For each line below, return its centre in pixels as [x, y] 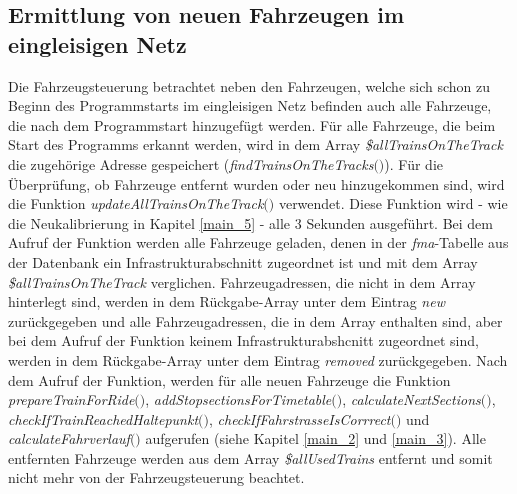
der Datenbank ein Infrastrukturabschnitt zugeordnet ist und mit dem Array [243, 261]
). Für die [413, 163]
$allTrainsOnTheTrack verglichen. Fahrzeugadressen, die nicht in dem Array [242, 281]
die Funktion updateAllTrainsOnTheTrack [136, 203]
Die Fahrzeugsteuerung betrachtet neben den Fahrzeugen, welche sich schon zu [249, 85]
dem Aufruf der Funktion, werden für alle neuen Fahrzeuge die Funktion [229, 379]
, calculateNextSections [411, 399]
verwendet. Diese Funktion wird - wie [393, 203]
